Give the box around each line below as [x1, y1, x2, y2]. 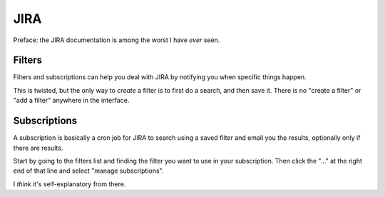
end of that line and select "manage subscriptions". [13, 166, 164, 175]
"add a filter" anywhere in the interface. [13, 96, 130, 105]
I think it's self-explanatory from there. [13, 179, 126, 188]
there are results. [13, 143, 63, 152]
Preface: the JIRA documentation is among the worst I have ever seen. [13, 36, 220, 44]
